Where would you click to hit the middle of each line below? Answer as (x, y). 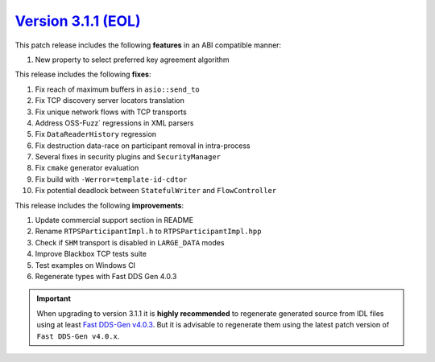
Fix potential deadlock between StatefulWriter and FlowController (156, 191)
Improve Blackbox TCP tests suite (91, 254)
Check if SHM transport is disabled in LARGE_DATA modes (130, 242)
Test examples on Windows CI (85, 265)
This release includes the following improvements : (99, 205)
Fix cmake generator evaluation (87, 168)
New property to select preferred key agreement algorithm (132, 60)
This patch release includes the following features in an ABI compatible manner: (148, 45)
